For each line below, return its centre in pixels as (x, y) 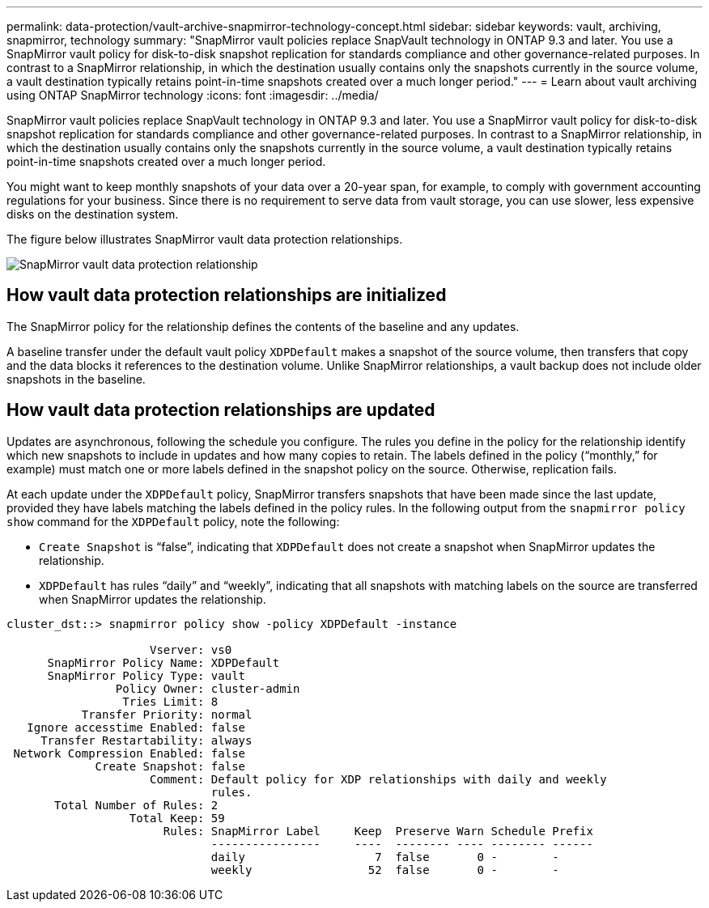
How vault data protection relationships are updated (221, 410)
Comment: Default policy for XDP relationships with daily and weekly (378, 779)
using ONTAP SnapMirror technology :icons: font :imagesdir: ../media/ (193, 95)
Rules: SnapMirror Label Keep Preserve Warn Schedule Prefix (378, 831)
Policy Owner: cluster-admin (208, 688)
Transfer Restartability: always (146, 740)
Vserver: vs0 (191, 649)
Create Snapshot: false (170, 766)
